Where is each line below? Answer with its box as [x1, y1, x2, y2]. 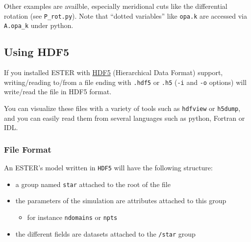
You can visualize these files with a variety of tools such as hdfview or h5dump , [4, 103, 241, 113]
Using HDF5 [4, 44, 70, 59]
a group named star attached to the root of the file [15, 179, 171, 189]
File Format [4, 143, 51, 155]
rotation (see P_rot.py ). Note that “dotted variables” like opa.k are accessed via [4, 10, 247, 21]
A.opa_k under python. [4, 20, 74, 30]
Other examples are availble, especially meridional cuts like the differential [4, 1, 227, 11]
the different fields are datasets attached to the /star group [15, 228, 196, 239]
